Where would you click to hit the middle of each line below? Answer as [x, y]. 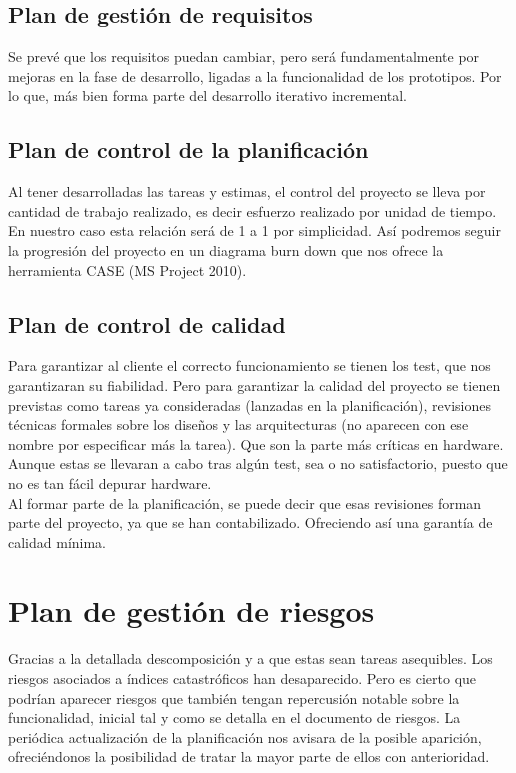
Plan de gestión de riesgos [191, 610]
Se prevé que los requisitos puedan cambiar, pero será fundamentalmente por [244, 56]
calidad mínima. [57, 541]
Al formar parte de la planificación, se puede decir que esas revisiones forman [245, 502]
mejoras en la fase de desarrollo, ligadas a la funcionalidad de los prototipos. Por [255, 75]
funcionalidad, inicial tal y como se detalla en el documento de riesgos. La [234, 717]
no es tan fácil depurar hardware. [110, 482]
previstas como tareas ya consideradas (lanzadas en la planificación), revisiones [249, 404]
